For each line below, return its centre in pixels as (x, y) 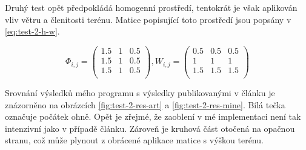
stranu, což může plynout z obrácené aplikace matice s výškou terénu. (134, 140)
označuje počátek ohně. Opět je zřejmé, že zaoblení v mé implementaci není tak (153, 116)
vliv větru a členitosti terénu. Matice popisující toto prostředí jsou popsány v (148, 19)
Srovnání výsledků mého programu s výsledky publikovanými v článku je (140, 92)
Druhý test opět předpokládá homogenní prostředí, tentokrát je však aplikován (151, 7)
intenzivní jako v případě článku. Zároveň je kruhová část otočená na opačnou (150, 128)
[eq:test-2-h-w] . (32, 31)
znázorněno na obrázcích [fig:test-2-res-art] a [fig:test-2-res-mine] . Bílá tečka (145, 104)
